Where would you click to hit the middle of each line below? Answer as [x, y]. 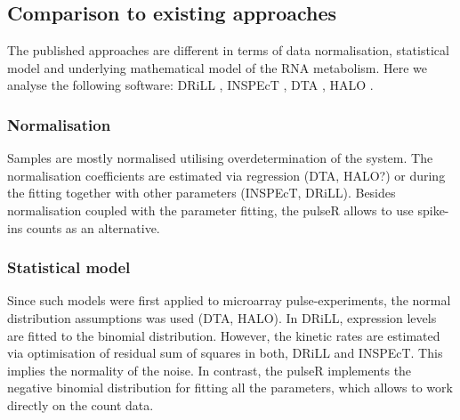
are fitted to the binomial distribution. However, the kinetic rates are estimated [224, 335]
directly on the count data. [81, 404]
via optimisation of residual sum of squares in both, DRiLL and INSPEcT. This [225, 353]
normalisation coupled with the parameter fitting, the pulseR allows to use [210, 210]
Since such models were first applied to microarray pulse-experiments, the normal [229, 300]
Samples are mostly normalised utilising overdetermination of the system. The [220, 158]
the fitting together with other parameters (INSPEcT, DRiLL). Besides [202, 193]
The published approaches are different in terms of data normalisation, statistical [228, 50]
